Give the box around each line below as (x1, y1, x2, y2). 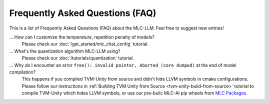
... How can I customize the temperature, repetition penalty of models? (9, 34, 154, 40)
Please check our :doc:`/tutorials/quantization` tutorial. (21, 55, 134, 61)
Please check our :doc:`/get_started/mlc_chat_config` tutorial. (21, 41, 149, 47)
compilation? (9, 69, 36, 75)
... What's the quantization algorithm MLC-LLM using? (9, 48, 120, 54)
